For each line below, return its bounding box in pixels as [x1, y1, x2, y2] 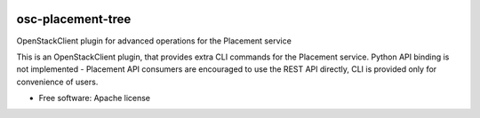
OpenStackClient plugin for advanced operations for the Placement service [16, 35, 292, 46]
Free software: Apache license [38, 93, 151, 104]
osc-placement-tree [16, 12, 132, 27]
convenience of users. [16, 76, 99, 87]
